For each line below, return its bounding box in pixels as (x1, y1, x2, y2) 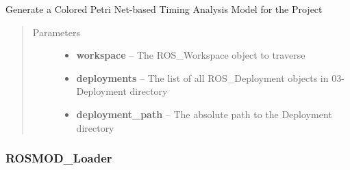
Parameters (32, 25, 80, 39)
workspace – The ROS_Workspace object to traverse (76, 48, 305, 62)
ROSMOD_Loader (5, 150, 112, 167)
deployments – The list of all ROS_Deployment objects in (76, 70, 329, 85)
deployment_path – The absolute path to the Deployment (76, 107, 332, 121)
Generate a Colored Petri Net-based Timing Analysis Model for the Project (5, 2, 323, 16)
